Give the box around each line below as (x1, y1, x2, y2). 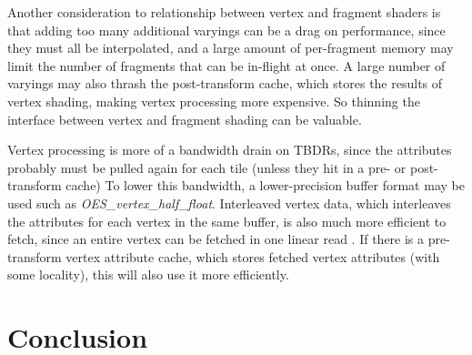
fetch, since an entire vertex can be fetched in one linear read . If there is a (7, 229, 425, 248)
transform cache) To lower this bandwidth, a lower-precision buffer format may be (7, 176, 465, 195)
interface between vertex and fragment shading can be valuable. (7, 109, 362, 128)
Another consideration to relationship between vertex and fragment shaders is (7, 3, 441, 21)
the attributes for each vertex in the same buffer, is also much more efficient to (7, 211, 447, 230)
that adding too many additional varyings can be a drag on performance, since (7, 20, 446, 39)
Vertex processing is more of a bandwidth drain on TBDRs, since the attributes (7, 140, 452, 159)
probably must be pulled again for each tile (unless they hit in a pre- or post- (7, 157, 438, 177)
